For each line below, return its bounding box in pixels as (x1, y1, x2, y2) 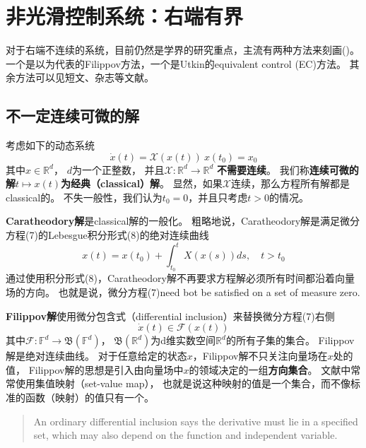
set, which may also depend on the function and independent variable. (33, 428, 338, 442)
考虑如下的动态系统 (6, 138, 95, 153)
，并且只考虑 (188, 189, 248, 204)
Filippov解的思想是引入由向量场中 (28, 362, 184, 377)
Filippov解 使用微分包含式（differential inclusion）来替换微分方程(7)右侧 (6, 308, 335, 323)
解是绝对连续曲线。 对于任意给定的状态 (6, 348, 187, 363)
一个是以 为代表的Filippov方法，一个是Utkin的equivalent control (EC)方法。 (6, 56, 346, 71)
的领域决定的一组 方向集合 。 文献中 (189, 362, 351, 377)
